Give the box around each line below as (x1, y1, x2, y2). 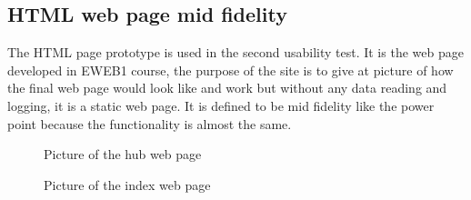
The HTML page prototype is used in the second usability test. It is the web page (7, 43, 464, 62)
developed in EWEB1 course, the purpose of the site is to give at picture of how (7, 60, 454, 79)
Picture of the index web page (44, 175, 211, 194)
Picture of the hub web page (44, 145, 202, 164)
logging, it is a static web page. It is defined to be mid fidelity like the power (7, 95, 435, 115)
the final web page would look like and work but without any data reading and (7, 78, 447, 97)
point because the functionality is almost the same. (7, 114, 292, 133)
